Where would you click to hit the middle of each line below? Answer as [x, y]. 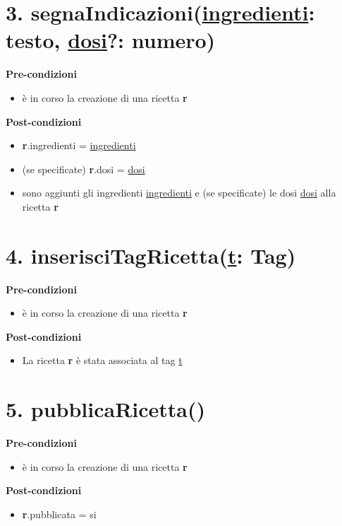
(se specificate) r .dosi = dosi [84, 169]
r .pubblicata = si [59, 514]
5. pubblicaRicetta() [106, 409]
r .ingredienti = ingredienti [79, 145]
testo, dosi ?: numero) [111, 40]
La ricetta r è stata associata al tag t [102, 360]
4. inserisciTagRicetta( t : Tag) [151, 255]
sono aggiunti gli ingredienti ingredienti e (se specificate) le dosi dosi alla [179, 193]
